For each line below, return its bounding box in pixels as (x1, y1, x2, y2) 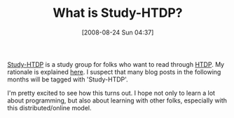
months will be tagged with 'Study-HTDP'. (7, 75, 128, 84)
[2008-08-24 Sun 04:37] (81, 28, 154, 37)
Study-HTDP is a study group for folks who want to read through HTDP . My (7, 60, 225, 68)
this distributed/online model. (7, 103, 92, 112)
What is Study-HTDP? (53, 5, 183, 21)
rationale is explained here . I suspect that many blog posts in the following (7, 67, 221, 76)
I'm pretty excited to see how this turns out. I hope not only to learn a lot (7, 88, 216, 97)
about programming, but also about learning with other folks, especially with (7, 96, 228, 105)
